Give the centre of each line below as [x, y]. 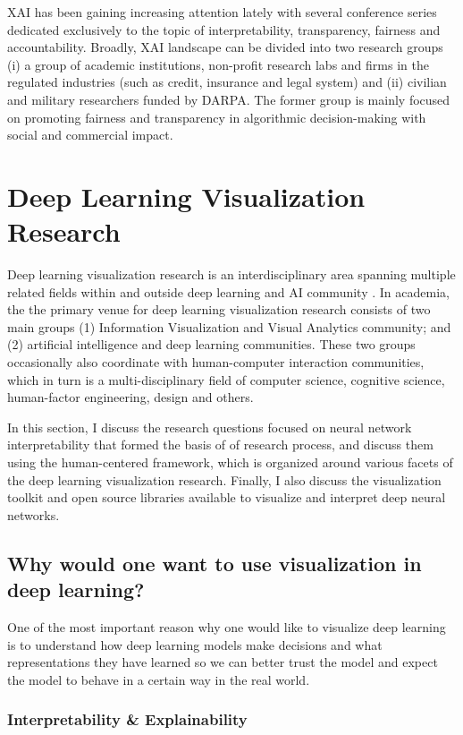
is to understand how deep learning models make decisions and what [195, 644]
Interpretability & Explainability [127, 719]
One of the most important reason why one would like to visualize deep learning [227, 626]
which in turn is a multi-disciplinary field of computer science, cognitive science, [226, 379]
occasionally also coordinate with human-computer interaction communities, [216, 362]
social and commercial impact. [90, 135]
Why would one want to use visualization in [215, 563]
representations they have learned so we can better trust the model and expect [223, 662]
